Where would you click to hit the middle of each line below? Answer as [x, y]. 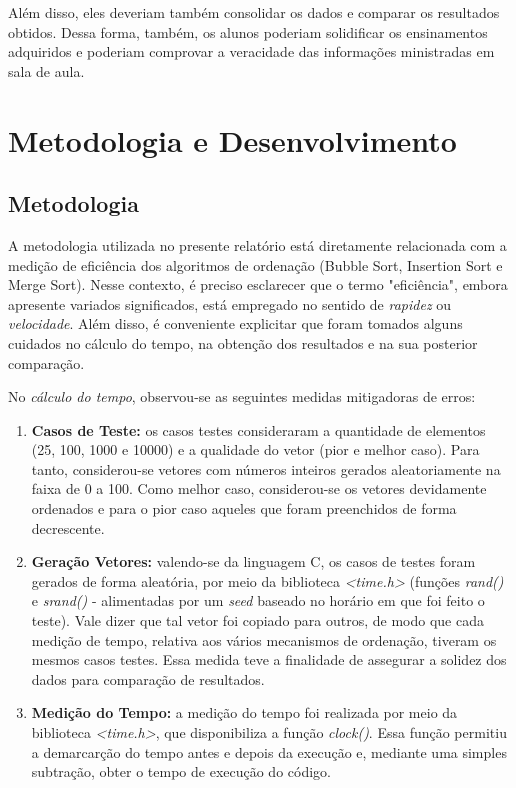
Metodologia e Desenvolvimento [232, 139]
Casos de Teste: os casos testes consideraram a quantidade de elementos [258, 429]
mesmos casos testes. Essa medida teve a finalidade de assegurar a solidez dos [269, 659]
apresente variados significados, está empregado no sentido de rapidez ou [230, 303]
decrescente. [68, 527]
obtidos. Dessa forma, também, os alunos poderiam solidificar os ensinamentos [248, 31]
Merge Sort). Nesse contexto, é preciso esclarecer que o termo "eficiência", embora [258, 284]
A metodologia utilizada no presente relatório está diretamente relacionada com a [257, 244]
